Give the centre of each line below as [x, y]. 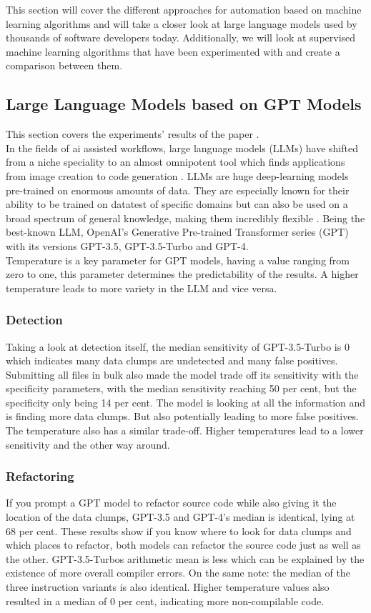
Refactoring [40, 476]
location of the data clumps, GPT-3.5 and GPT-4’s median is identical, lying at [180, 517]
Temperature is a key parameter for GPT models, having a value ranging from [178, 260]
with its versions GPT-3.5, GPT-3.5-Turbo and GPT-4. [127, 245]
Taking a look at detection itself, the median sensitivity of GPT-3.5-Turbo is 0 [178, 346]
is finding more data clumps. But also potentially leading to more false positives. [182, 416]
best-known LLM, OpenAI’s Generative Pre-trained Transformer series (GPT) [177, 232]
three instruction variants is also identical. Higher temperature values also [168, 587]
